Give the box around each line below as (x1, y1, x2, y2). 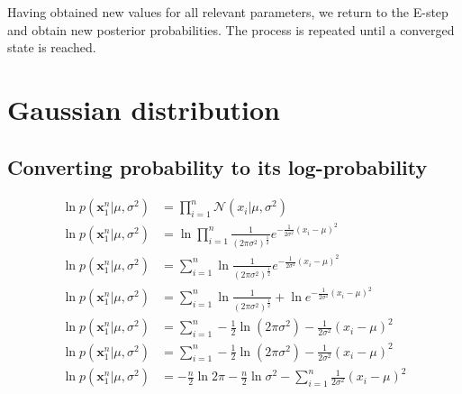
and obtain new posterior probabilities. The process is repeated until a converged (7, 20, 455, 39)
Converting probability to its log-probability (7, 152, 428, 180)
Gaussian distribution (7, 90, 280, 127)
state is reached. (7, 38, 96, 57)
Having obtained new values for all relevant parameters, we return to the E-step (7, 3, 448, 21)
